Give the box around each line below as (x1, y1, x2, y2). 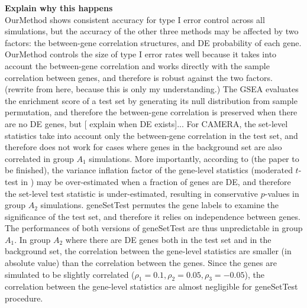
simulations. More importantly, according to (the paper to (89, 152, 299, 164)
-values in (264, 187, 299, 199)
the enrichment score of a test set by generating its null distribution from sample (5, 94, 298, 106)
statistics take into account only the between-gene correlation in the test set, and (5, 129, 298, 141)
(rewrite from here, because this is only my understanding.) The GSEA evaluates (5, 83, 299, 95)
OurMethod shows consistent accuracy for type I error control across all (5, 13, 265, 25)
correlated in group (5, 152, 74, 164)
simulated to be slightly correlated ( (5, 268, 135, 280)
